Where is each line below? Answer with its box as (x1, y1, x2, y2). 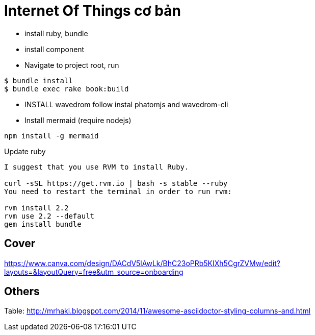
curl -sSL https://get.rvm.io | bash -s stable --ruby (4, 179, 228, 187)
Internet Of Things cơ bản (4, 2, 181, 19)
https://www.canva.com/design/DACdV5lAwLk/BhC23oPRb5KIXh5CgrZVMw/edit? (4, 258, 281, 268)
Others (4, 285, 40, 298)
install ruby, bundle (24, 29, 88, 38)
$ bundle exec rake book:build (4, 84, 129, 93)
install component (24, 44, 85, 54)
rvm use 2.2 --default (4, 211, 95, 220)
